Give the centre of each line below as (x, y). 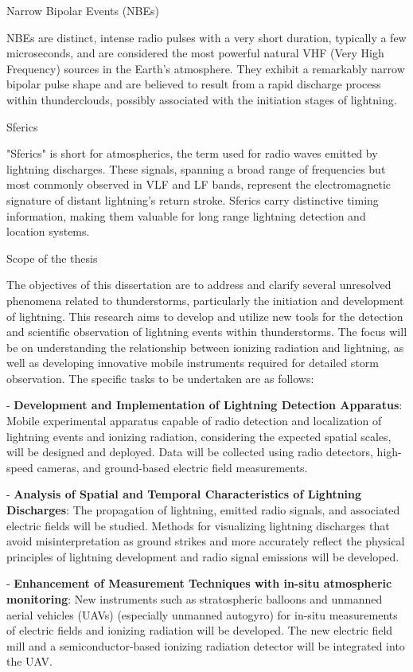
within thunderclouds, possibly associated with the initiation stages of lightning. (202, 99)
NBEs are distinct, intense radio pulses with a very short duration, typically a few (206, 37)
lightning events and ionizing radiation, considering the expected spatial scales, (199, 436)
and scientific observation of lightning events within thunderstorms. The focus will (207, 332)
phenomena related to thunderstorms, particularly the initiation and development (205, 300)
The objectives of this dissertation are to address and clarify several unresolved (199, 285)
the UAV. (29, 661)
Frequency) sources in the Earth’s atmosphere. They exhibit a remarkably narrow (206, 68)
